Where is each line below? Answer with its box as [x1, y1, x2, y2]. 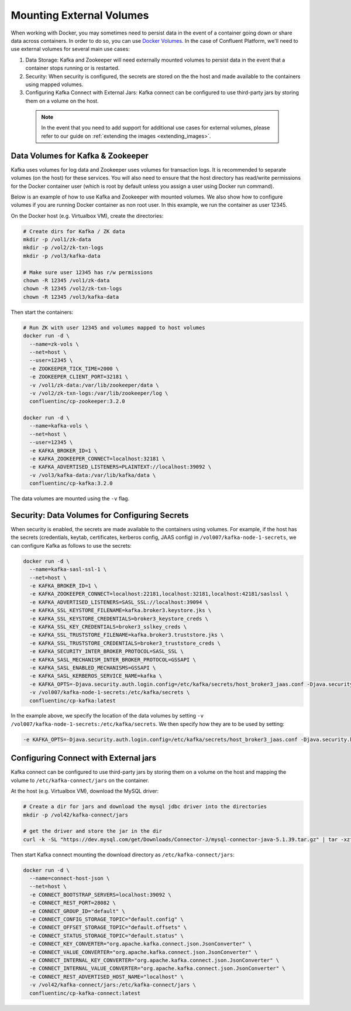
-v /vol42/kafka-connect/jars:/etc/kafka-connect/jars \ [29, 982, 196, 988]
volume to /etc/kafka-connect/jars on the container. [11, 777, 149, 784]
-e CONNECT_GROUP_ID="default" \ [29, 908, 125, 914]
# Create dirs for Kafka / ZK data [23, 228, 125, 234]
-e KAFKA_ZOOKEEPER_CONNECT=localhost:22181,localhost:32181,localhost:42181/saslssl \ [29, 590, 289, 597]
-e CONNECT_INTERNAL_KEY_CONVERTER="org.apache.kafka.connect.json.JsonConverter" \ [29, 957, 280, 964]
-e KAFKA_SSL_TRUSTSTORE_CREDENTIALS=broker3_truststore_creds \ [29, 640, 221, 647]
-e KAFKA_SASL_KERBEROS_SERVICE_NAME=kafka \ [29, 672, 162, 679]
